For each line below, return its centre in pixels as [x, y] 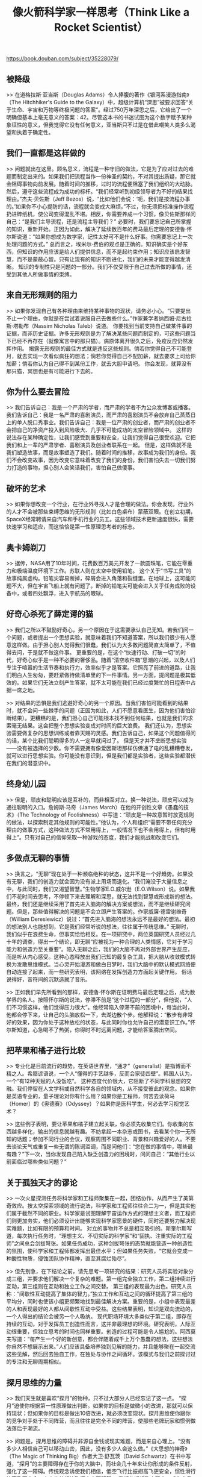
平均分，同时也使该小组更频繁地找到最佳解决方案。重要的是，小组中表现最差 [101, 1302]
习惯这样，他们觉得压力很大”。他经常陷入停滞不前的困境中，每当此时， [105, 1007]
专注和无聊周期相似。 [38, 1362]
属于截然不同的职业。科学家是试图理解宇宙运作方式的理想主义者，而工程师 [103, 1213]
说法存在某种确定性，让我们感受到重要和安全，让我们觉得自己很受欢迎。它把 [101, 437]
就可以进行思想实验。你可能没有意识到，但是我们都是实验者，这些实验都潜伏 [101, 755]
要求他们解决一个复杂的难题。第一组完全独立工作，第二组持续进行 [114, 1279]
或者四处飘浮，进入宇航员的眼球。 [64, 594]
